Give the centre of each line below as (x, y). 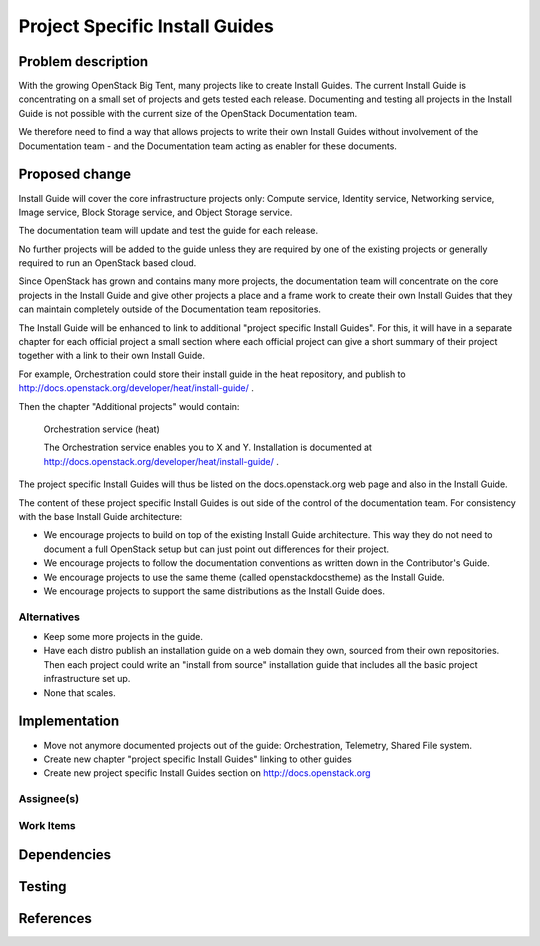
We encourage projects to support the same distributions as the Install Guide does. (214, 591)
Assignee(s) (49, 799)
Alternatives (49, 617)
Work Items (47, 825)
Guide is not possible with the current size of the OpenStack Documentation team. (188, 113)
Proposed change (75, 174)
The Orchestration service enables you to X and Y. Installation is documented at (207, 447)
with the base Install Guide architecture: (100, 516)
